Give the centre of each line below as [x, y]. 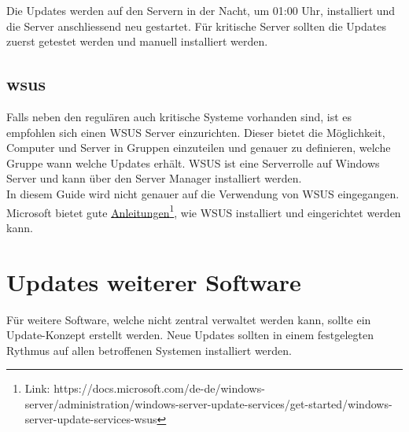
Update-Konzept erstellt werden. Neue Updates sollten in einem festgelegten [190, 335]
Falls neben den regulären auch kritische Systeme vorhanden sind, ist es [179, 116]
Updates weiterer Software [154, 281]
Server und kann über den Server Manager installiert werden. [154, 178]
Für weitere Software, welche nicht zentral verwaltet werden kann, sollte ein [189, 319]
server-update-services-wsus [91, 419]
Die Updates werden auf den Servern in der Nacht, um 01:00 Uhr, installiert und [201, 10]
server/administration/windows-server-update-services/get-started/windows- [208, 403]
